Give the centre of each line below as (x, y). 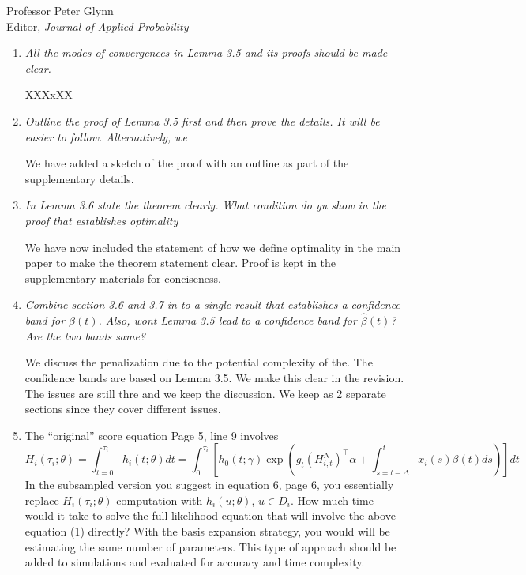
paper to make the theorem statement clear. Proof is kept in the (180, 263)
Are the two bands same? (85, 335)
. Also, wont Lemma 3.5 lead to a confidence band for (227, 320)
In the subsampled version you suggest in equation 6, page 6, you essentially (209, 485)
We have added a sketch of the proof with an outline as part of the (187, 163)
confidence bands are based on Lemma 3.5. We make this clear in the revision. (214, 377)
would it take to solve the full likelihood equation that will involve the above (210, 515)
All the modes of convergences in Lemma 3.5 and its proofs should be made (206, 53)
